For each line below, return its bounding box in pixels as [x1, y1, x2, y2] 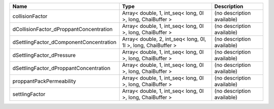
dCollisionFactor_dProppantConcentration [12, 26, 113, 32]
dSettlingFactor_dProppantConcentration [12, 65, 111, 71]
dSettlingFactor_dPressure [12, 52, 76, 58]
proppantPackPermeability [12, 78, 76, 85]
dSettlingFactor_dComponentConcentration [12, 39, 117, 46]
